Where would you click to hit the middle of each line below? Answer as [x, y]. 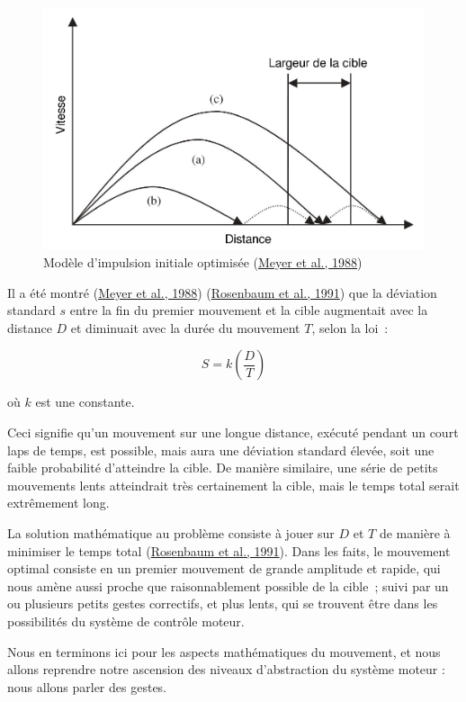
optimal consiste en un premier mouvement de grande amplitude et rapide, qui [224, 568]
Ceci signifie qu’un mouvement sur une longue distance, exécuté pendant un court [233, 432]
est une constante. [85, 402]
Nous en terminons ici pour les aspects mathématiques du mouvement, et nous [224, 651]
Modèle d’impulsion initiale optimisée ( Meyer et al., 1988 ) [203, 262]
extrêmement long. [58, 503]
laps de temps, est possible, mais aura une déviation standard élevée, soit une [221, 450]
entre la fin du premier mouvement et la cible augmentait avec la [249, 310]
